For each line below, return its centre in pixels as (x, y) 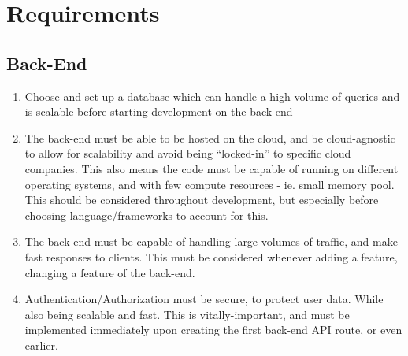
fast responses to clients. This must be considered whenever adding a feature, (211, 256)
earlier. (41, 345)
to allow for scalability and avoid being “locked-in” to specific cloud (188, 153)
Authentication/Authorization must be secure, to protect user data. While (204, 299)
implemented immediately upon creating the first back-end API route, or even (213, 330)
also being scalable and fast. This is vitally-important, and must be (187, 314)
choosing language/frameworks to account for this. (147, 215)
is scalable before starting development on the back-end (159, 111)
